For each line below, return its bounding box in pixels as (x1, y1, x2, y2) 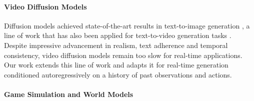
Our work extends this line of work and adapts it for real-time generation (4, 59, 228, 70)
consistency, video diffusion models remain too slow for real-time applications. (4, 49, 242, 60)
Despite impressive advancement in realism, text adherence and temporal (4, 39, 228, 50)
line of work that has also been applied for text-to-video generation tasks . (4, 30, 231, 40)
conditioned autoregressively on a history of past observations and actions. (4, 69, 232, 79)
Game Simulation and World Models (4, 88, 133, 99)
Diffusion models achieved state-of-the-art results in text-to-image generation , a (4, 20, 250, 30)
